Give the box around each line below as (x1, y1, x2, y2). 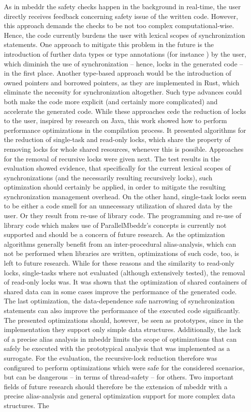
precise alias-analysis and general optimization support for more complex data (4, 391, 236, 401)
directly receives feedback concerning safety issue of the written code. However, (4, 11, 238, 21)
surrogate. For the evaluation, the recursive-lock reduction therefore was (4, 352, 217, 363)
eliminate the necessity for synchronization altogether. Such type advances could (4, 87, 242, 97)
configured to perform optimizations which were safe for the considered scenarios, (4, 362, 245, 372)
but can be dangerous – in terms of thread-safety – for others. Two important (4, 372, 234, 382)
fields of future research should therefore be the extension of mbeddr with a (4, 381, 228, 391)
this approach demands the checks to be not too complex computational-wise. (4, 20, 234, 31)
